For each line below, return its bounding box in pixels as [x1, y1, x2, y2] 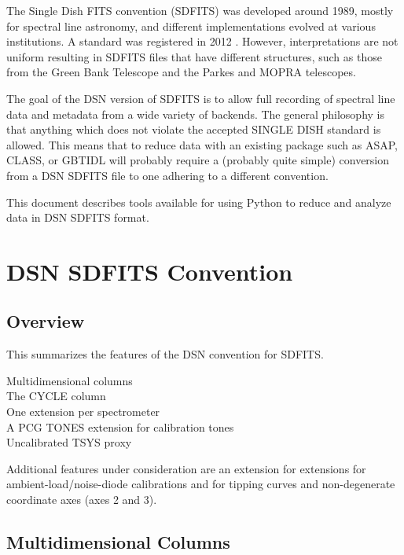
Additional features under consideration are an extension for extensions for [6, 460, 366, 476]
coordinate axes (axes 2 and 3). [6, 491, 157, 508]
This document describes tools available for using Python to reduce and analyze [6, 193, 391, 210]
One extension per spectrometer [6, 403, 160, 420]
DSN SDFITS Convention [6, 255, 293, 287]
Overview [6, 309, 85, 333]
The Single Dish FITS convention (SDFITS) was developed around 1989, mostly [6, 2, 394, 18]
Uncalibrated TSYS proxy [6, 434, 132, 450]
